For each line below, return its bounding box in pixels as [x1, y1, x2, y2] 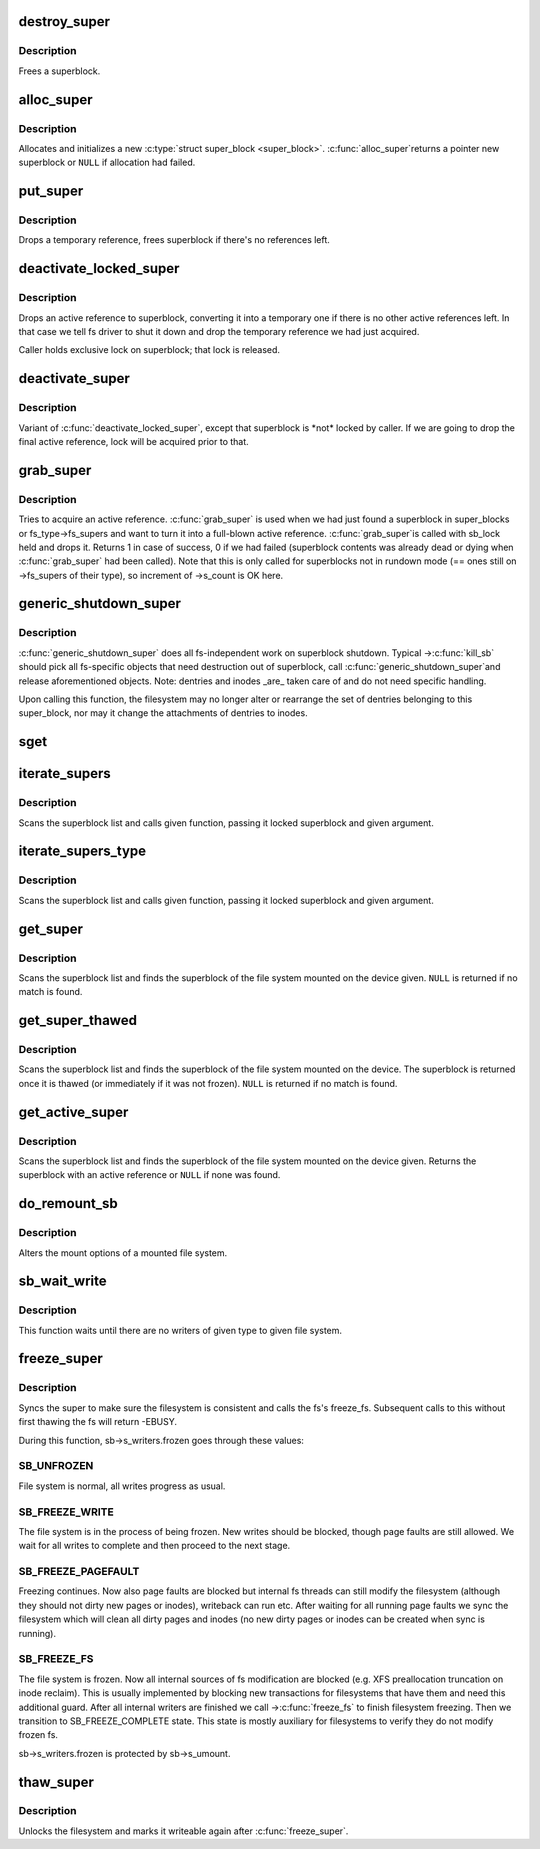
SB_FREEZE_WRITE [18, 1505, 114, 1519]
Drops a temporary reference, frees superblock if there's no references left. [18, 234, 330, 246]
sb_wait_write [18, 1273, 107, 1290]
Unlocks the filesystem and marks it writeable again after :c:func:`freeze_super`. [18, 1825, 349, 1837]
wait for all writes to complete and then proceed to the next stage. [18, 1540, 291, 1552]
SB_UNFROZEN [18, 1459, 94, 1473]
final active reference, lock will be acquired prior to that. [18, 435, 249, 447]
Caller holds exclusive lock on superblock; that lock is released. [18, 344, 280, 356]
